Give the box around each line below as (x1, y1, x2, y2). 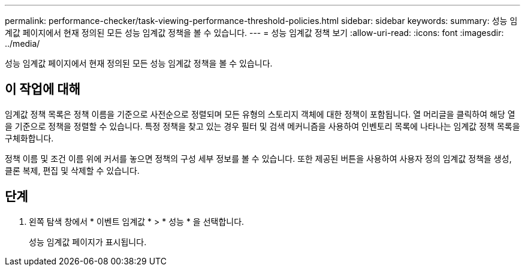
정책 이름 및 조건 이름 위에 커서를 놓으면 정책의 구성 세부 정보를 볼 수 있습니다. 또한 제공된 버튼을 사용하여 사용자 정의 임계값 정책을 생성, (5, 153, 512, 164)
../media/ (5, 38, 40, 49)
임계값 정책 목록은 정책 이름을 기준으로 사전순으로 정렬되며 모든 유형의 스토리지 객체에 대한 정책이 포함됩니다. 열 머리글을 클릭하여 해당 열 (5, 109, 515, 119)
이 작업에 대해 (5, 82, 80, 97)
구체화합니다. (5, 133, 54, 143)
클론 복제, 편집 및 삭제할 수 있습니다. (5, 165, 140, 176)
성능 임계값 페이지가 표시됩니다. (29, 236, 147, 247)
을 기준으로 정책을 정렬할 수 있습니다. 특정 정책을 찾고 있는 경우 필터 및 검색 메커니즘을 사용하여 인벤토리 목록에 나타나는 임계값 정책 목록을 (5, 121, 520, 131)
